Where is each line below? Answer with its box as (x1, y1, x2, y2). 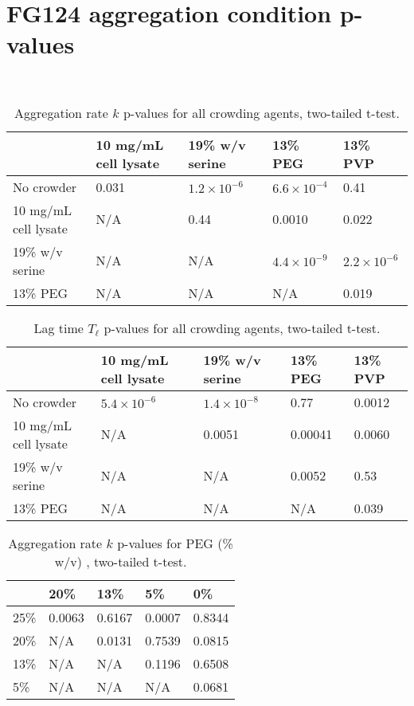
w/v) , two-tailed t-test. (54, 551, 187, 571)
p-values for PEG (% (117, 533, 233, 552)
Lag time (33, 318, 84, 337)
